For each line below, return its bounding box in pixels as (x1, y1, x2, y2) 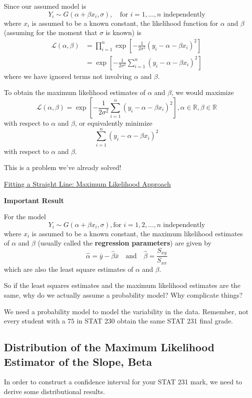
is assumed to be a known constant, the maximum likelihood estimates (32, 228, 243, 238)
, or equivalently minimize (75, 118, 153, 128)
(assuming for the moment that (4, 27, 97, 38)
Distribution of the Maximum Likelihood (4, 340, 214, 355)
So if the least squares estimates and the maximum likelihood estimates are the (4, 280, 241, 290)
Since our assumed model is (4, 1, 86, 11)
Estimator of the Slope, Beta (4, 354, 152, 369)
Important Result (4, 195, 64, 205)
